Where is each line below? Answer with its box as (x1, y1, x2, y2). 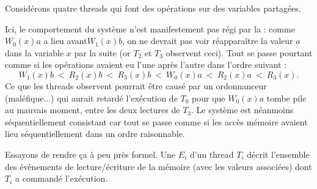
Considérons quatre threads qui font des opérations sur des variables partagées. (5, 2, 301, 14)
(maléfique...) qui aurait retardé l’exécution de (5, 91, 178, 104)
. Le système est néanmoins (191, 103, 294, 116)
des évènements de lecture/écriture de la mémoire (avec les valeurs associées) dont (5, 160, 312, 172)
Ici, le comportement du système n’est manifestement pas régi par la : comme (5, 22, 295, 35)
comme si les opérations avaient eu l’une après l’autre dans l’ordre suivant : (5, 58, 287, 71)
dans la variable (5, 46, 64, 59)
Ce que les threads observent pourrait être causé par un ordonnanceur (5, 79, 267, 92)
